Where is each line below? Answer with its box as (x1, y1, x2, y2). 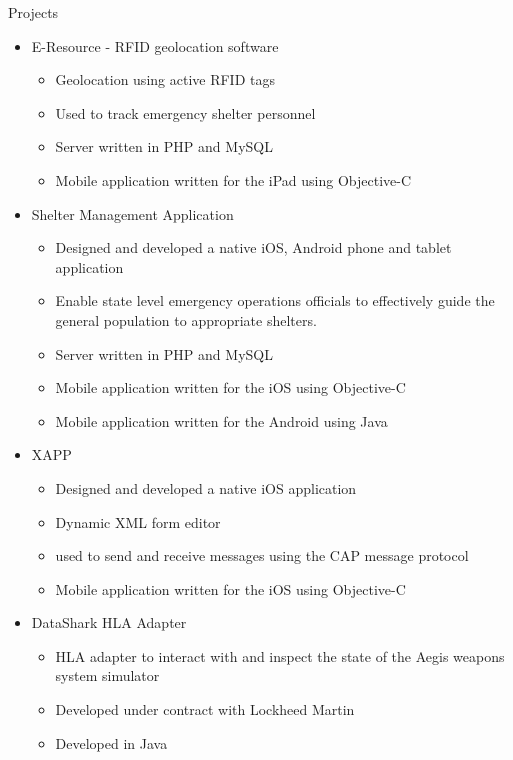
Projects (8, 2, 59, 22)
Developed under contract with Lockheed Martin (55, 699, 355, 720)
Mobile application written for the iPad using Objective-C (55, 169, 412, 190)
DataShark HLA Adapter (31, 612, 187, 633)
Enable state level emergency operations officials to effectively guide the (55, 290, 495, 311)
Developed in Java (55, 732, 168, 753)
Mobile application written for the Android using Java (55, 410, 388, 431)
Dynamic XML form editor (55, 511, 221, 532)
